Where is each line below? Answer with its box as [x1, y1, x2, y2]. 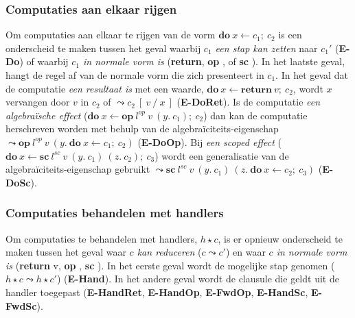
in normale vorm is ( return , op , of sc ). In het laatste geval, [83, 54, 345, 69]
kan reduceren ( [137, 245, 202, 259]
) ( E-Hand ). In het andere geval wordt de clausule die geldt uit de [56, 271, 339, 286]
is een [278, 27, 302, 42]
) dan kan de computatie [203, 108, 308, 122]
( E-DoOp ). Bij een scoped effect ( [137, 134, 282, 149]
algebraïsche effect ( [5, 108, 88, 122]
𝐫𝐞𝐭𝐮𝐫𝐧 [241, 84, 272, 95]
